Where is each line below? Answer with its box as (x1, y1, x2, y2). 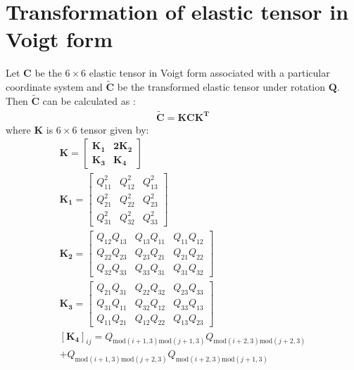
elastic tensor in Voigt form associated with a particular (89, 65, 330, 80)
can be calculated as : (42, 93, 136, 108)
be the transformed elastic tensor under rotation (117, 79, 326, 94)
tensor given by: (80, 122, 149, 136)
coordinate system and (6, 79, 103, 94)
